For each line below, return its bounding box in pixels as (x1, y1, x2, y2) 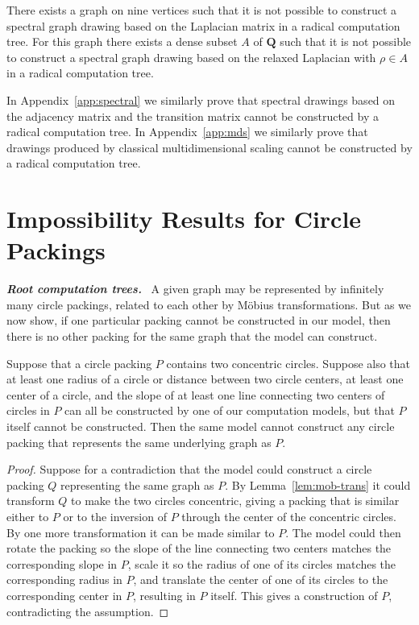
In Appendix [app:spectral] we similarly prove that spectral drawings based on (6, 91, 396, 108)
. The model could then (285, 524, 401, 540)
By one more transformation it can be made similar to (6, 524, 275, 540)
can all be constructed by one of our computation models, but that (64, 402, 395, 419)
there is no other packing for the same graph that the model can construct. (6, 328, 378, 345)
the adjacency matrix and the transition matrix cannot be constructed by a (6, 107, 379, 124)
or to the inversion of (63, 507, 167, 524)
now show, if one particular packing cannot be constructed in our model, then (6, 312, 391, 329)
